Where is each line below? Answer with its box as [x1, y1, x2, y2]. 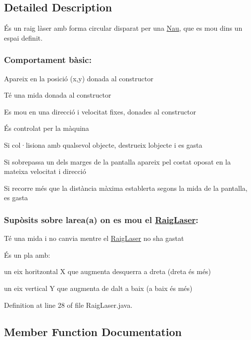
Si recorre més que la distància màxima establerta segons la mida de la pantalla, [4, 182, 248, 193]
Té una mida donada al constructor [4, 90, 111, 100]
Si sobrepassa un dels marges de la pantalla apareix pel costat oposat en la [4, 156, 231, 167]
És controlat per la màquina [4, 123, 89, 133]
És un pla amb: [4, 249, 50, 260]
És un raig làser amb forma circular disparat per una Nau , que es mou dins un [4, 23, 243, 33]
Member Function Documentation [4, 324, 182, 339]
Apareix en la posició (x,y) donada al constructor [4, 73, 153, 83]
